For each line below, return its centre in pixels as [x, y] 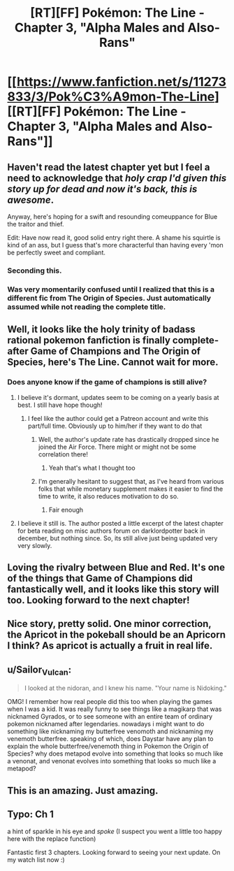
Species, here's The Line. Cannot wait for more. [113, 362]
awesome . [31, 200]
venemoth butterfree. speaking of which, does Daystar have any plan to [110, 739]
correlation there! [63, 454]
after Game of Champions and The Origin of [104, 351]
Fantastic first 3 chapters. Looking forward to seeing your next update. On [114, 852]
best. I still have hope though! [60, 405]
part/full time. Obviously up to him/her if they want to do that [115, 426]
